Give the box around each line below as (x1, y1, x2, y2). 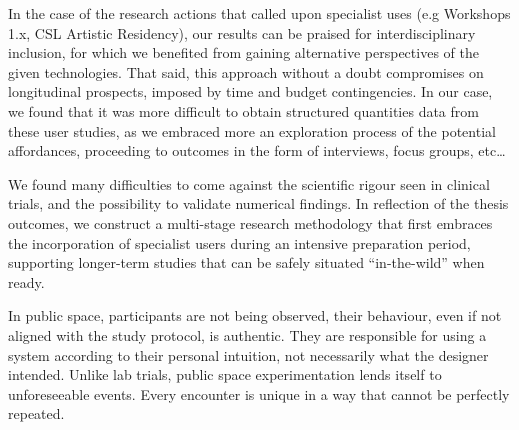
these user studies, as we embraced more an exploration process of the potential (8, 120, 496, 141)
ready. (8, 271, 45, 292)
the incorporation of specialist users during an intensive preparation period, (8, 232, 471, 253)
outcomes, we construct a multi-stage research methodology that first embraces (8, 212, 493, 233)
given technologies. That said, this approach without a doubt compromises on (8, 61, 484, 82)
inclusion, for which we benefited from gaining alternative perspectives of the (8, 42, 479, 63)
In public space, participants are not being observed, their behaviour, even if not (8, 305, 502, 326)
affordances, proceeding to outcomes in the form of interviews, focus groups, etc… (8, 140, 506, 161)
